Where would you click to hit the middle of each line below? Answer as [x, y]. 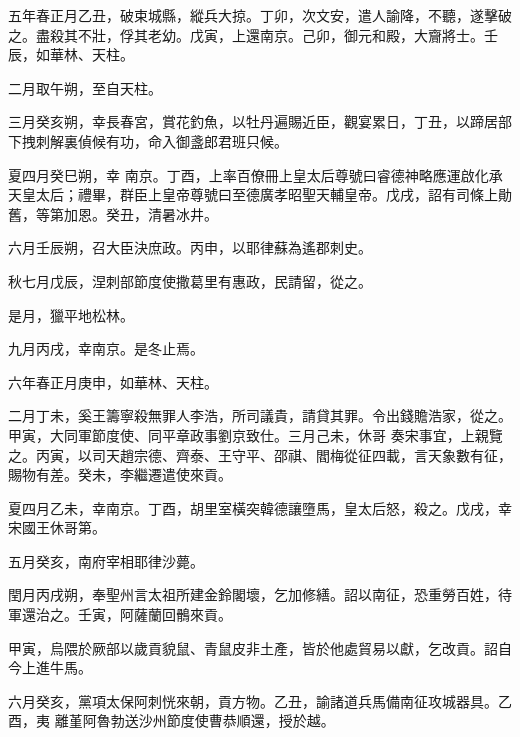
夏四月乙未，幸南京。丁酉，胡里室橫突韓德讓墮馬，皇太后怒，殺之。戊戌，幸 [260, 507]
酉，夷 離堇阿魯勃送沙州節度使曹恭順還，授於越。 [171, 720]
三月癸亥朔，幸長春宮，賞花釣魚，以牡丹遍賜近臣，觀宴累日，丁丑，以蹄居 [253, 121]
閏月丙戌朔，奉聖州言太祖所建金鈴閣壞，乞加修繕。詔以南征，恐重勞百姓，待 [260, 594]
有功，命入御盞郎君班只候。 [196, 140]
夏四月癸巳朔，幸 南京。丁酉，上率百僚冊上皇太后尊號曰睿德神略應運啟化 [248, 174]
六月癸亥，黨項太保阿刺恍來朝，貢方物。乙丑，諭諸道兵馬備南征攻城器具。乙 [260, 700]
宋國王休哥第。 [57, 527]
